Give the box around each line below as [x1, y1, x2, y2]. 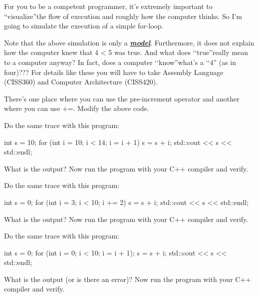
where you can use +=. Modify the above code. [4, 103, 149, 113]
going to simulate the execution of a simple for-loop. [4, 20, 164, 31]
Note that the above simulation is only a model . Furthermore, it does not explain [4, 37, 255, 47]
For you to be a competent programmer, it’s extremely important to [4, 1, 213, 11]
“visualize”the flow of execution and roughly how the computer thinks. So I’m [4, 10, 243, 21]
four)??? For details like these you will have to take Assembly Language [4, 66, 224, 77]
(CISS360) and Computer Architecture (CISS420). [4, 76, 158, 87]
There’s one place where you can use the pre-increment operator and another [4, 93, 240, 103]
